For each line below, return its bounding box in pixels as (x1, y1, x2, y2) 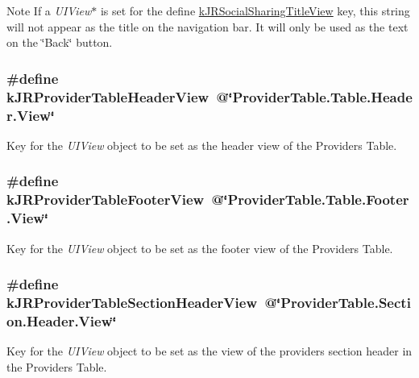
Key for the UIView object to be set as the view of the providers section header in (6, 343, 413, 359)
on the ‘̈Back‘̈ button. (6, 34, 113, 51)
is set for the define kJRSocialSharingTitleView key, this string (100, 2, 410, 19)
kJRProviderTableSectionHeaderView (6, 292, 257, 312)
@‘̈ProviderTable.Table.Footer (211, 189, 409, 210)
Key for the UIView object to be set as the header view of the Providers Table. (6, 136, 397, 153)
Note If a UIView (6, 2, 92, 19)
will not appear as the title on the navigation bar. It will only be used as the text (6, 18, 409, 35)
